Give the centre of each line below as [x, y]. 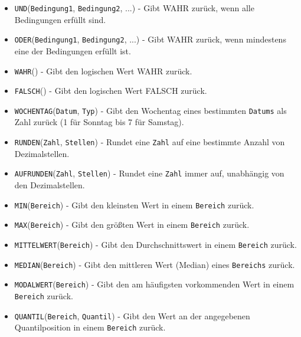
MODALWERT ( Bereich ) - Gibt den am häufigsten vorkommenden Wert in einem [154, 284]
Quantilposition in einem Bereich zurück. [90, 327]
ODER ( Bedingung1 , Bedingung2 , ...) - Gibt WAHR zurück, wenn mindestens [150, 39]
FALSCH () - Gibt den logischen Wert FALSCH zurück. [111, 91]
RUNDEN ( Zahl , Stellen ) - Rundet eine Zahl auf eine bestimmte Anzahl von [150, 142]
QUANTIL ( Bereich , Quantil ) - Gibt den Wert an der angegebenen [132, 315]
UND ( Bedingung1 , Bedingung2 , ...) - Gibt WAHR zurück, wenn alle [134, 8]
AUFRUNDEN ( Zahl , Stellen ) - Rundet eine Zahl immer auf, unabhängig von [149, 173]
